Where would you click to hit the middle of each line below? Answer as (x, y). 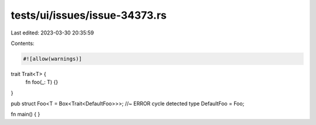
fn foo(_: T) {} (42, 82)
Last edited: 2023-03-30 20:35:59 (52, 33)
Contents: (23, 43)
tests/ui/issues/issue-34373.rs (89, 15)
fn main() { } (25, 114)
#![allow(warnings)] (52, 59)
